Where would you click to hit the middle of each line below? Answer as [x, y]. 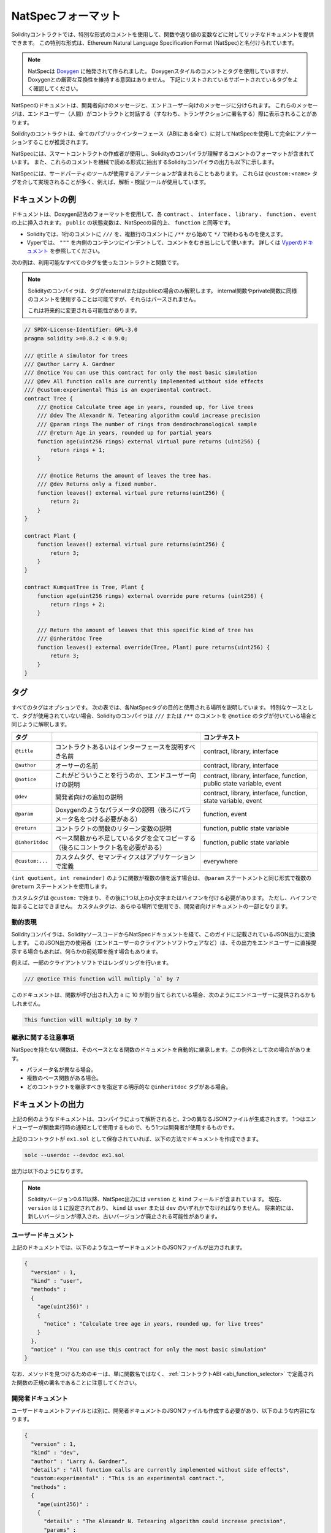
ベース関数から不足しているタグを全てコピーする [126, 838]
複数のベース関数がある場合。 [64, 1078]
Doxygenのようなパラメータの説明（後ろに [117, 809]
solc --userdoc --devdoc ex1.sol [74, 1155]
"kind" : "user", [57, 1281]
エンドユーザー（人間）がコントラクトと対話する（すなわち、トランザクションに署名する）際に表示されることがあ [172, 114]
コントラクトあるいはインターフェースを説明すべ [125, 747]
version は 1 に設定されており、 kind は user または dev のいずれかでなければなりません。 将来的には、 [162, 1207]
